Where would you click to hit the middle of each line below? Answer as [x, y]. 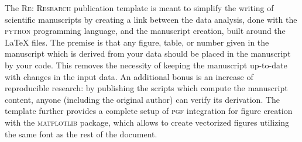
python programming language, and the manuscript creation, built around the [145, 31]
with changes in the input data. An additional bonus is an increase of [129, 76]
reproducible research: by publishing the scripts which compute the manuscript [146, 88]
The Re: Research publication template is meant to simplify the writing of [139, 8]
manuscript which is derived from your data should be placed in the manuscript [148, 53]
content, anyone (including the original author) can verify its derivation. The [143, 99]
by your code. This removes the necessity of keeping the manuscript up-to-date [146, 65]
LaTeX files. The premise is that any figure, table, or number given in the [137, 42]
